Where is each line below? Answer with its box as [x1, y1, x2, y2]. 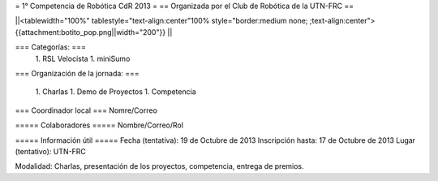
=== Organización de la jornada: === [15, 68, 140, 78]
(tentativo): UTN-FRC [15, 146, 87, 156]
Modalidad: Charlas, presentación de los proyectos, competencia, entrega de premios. [15, 162, 304, 171]
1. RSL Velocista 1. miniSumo [35, 54, 131, 63]
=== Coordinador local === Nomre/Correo [15, 106, 158, 115]
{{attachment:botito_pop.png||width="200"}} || [15, 27, 173, 37]
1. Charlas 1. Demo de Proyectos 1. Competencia [35, 87, 196, 97]
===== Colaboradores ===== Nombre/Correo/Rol [15, 120, 184, 130]
